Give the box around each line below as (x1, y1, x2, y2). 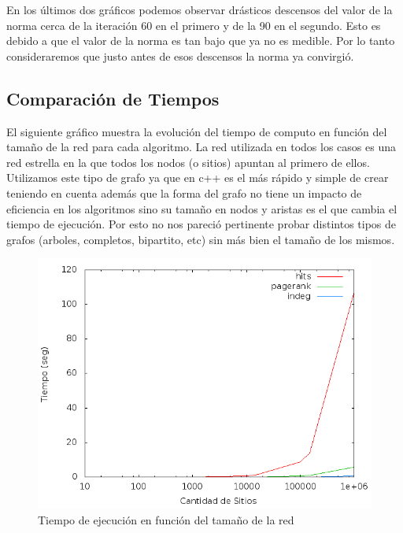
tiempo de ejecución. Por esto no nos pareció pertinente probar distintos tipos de (6, 216, 397, 232)
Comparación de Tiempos (6, 86, 220, 110)
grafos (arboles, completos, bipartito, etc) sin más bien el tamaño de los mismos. (6, 231, 395, 247)
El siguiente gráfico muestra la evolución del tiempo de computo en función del (6, 123, 387, 139)
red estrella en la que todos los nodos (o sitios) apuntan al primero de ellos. (6, 154, 370, 170)
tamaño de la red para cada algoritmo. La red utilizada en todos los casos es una (6, 139, 396, 155)
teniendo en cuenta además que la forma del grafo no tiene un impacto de (6, 184, 362, 201)
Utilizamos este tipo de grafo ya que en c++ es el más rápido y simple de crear (6, 169, 389, 186)
